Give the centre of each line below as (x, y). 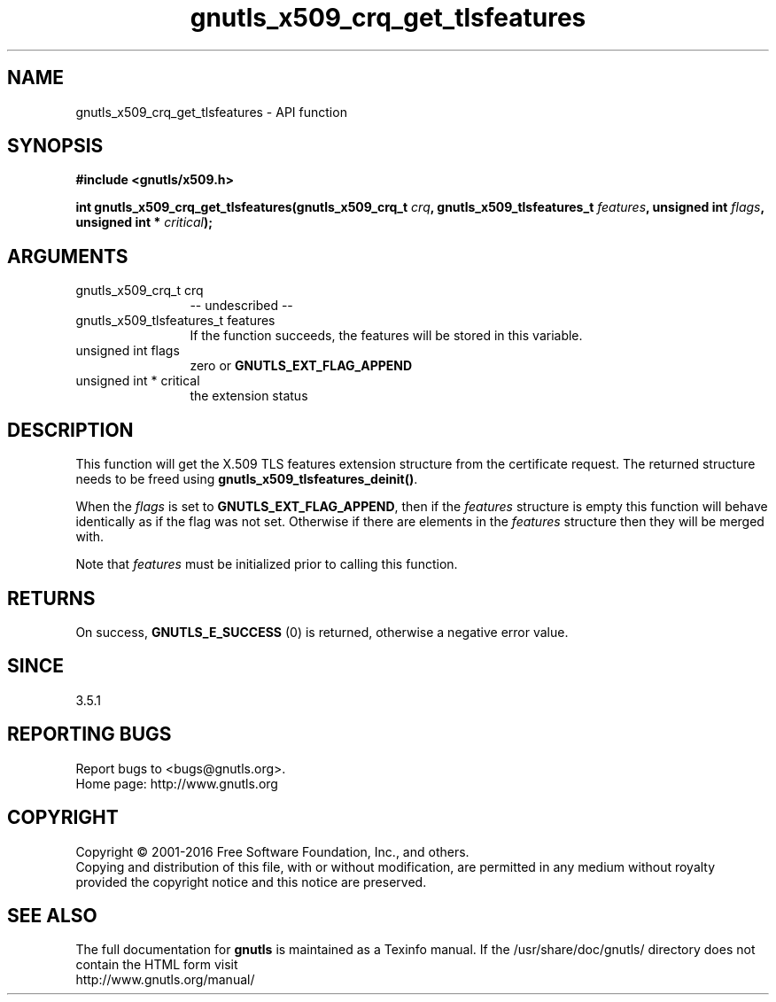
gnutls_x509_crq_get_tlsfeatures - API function (211, 112)
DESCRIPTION (70, 430)
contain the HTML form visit (157, 965)
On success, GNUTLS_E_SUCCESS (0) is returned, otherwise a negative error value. (322, 632)
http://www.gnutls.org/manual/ (165, 980)
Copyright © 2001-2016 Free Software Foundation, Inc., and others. (272, 851)
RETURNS (51, 598)
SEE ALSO (52, 915)
